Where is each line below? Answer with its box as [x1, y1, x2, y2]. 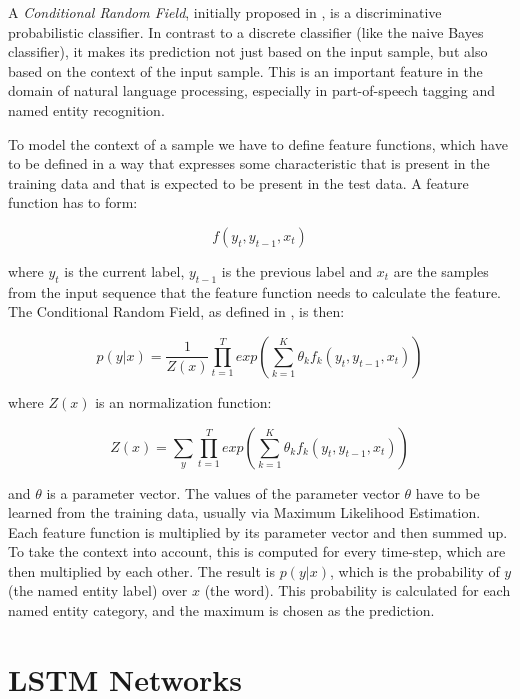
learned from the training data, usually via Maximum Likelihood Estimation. [8, 502, 481, 523]
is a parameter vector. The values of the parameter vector [46, 482, 400, 503]
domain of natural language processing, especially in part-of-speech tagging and [8, 80, 495, 101]
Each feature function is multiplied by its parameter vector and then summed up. [8, 521, 508, 542]
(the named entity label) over [8, 580, 188, 601]
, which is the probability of [329, 560, 500, 581]
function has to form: [8, 192, 138, 213]
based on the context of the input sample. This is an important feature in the [8, 60, 483, 81]
